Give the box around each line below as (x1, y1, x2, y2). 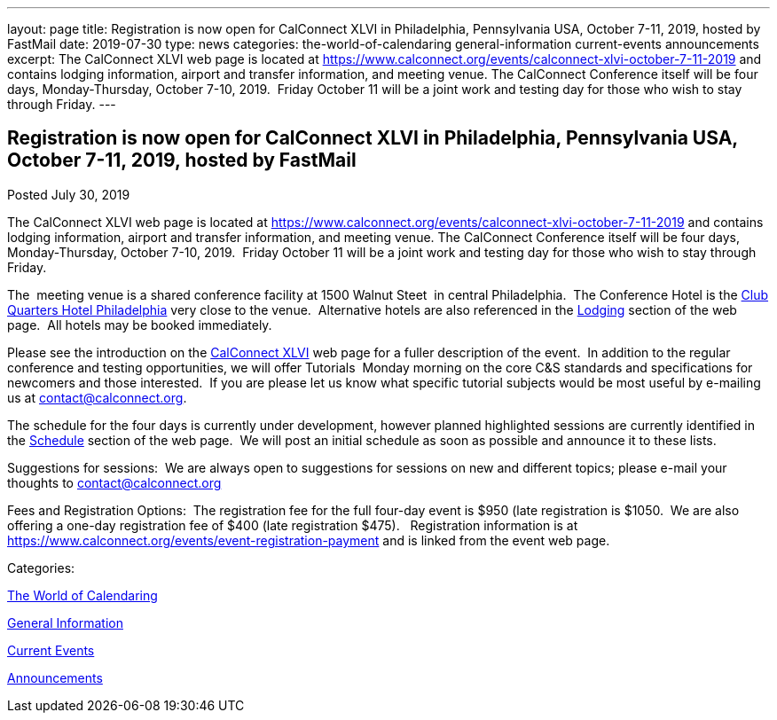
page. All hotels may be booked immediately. (7, 317, 272, 333)
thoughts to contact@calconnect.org (7, 474, 222, 490)
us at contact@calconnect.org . (7, 389, 187, 405)
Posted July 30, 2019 (7, 186, 130, 202)
